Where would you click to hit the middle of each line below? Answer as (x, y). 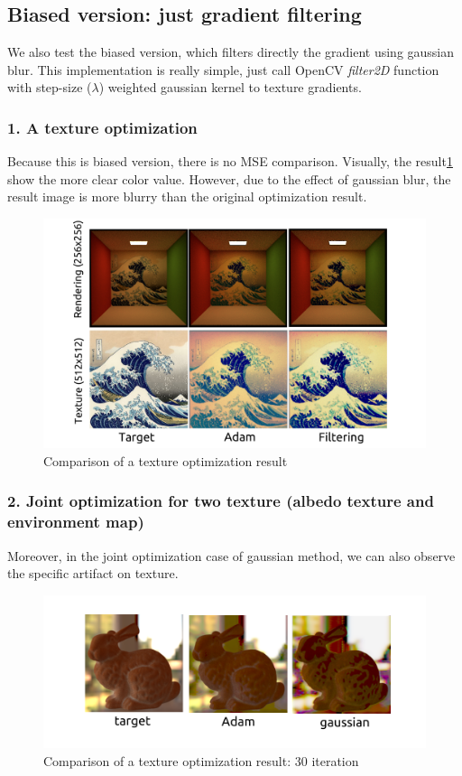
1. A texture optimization (102, 127)
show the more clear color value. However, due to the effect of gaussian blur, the (229, 178)
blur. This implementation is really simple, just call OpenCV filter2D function (223, 69)
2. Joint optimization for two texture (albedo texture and (221, 501)
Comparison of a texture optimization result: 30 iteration (201, 760)
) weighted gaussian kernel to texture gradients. (230, 87)
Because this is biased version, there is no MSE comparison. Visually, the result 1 (230, 161)
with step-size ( (50, 87)
